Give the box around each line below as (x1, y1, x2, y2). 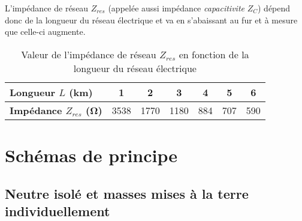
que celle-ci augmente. (5, 25, 86, 38)
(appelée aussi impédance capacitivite (108, 2, 244, 14)
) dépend (258, 2, 291, 14)
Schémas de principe (5, 142, 178, 167)
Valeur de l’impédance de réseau (21, 47, 156, 61)
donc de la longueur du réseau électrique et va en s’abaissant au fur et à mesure (5, 13, 298, 26)
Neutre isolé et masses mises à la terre (5, 184, 249, 202)
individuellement (5, 201, 110, 220)
